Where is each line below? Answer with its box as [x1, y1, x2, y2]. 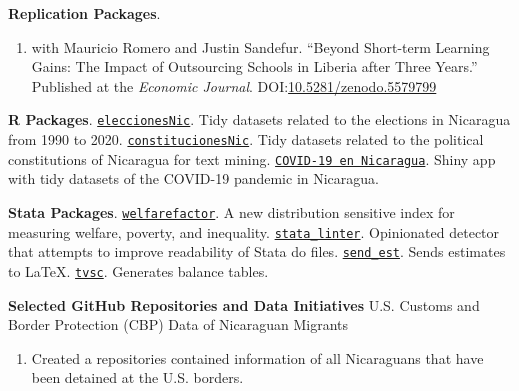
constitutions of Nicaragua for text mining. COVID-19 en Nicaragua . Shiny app [8, 148, 496, 169]
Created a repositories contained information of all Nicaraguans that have [31, 347, 484, 368]
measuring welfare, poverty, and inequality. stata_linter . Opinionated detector [8, 221, 500, 242]
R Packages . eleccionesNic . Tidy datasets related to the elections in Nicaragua [8, 109, 511, 130]
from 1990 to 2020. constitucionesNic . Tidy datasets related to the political [8, 129, 484, 150]
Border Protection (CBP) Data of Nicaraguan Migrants [8, 314, 348, 335]
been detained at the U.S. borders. [31, 367, 244, 388]
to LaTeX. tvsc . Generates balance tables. [8, 260, 269, 281]
